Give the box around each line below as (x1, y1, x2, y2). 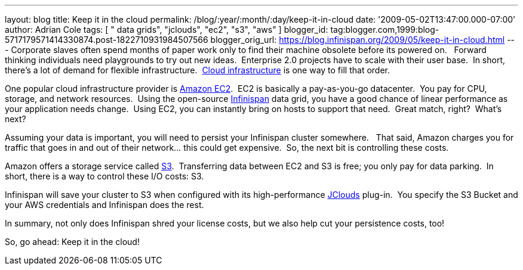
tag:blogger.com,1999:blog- (330, 24, 439, 35)
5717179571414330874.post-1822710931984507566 (5, 35, 208, 45)
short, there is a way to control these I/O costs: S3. (5, 171, 204, 181)
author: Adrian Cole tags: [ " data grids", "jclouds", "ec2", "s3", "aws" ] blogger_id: (5, 24, 328, 35)
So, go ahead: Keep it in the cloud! (5, 237, 140, 247)
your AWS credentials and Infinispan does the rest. (5, 200, 204, 210)
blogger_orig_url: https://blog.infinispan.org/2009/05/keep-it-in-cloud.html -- (210, 35, 515, 45)
